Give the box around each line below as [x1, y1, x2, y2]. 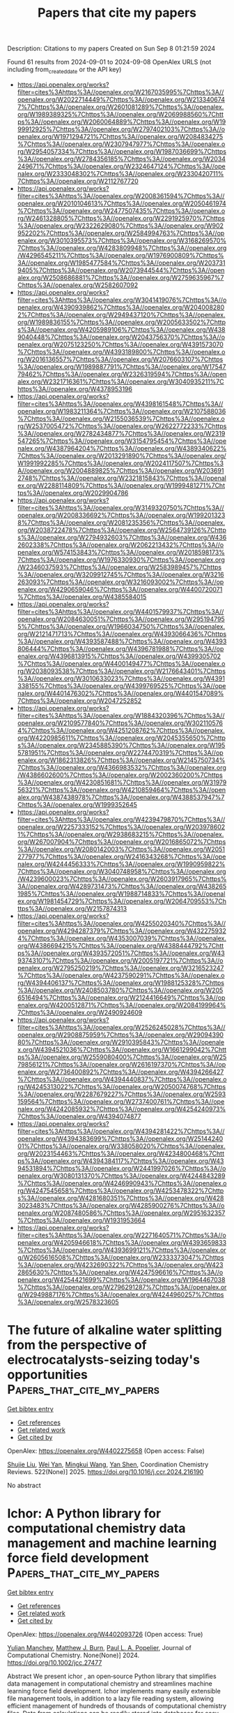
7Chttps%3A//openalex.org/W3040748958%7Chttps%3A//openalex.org [17, 867, 226, 875]
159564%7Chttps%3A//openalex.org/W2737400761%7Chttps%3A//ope [17, 1097, 225, 1105]
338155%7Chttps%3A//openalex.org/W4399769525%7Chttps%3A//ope [17, 681, 226, 690]
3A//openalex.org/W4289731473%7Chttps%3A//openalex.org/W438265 [17, 882, 227, 890]
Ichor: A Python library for [7, 1506, 162, 1522]
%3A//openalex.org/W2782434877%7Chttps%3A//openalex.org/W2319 [17, 429, 226, 437]
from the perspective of [7, 1337, 148, 1353]
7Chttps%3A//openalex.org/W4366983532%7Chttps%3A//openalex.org [17, 763, 226, 771]
